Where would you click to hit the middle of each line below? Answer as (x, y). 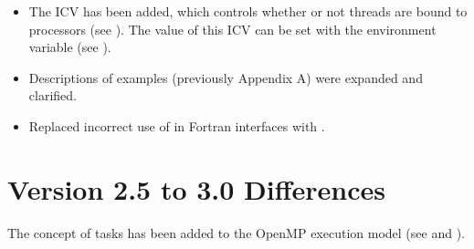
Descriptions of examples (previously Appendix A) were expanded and (226, 77)
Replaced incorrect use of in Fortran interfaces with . (177, 125)
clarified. (53, 95)
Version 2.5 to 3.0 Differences (196, 188)
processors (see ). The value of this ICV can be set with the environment (232, 29)
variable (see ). (70, 47)
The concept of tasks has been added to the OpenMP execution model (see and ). (236, 232)
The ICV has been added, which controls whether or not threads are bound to (248, 11)
